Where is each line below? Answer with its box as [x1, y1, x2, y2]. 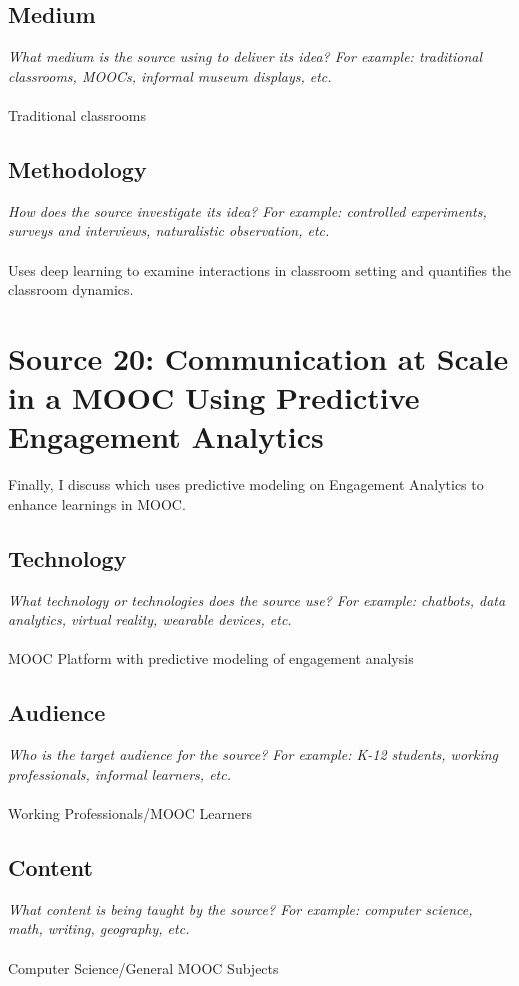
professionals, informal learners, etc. [8, 763, 231, 784]
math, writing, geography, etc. [8, 918, 190, 939]
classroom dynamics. [8, 279, 134, 300]
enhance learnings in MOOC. [8, 493, 186, 514]
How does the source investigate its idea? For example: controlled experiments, [8, 200, 487, 221]
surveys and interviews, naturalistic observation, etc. [8, 220, 330, 241]
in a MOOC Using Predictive [8, 377, 420, 418]
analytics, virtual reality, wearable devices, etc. [8, 609, 292, 630]
